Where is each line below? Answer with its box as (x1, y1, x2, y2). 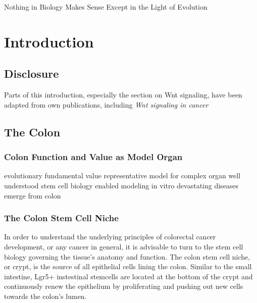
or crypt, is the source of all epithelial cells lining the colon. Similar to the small (4, 261, 252, 272)
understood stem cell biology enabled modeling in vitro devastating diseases (4, 180, 239, 190)
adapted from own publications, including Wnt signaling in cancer (4, 99, 209, 110)
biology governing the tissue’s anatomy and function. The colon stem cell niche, (4, 251, 250, 262)
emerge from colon (4, 190, 61, 200)
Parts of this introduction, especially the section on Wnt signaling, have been (4, 89, 242, 100)
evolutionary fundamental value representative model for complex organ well (4, 170, 241, 181)
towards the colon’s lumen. (4, 290, 87, 301)
